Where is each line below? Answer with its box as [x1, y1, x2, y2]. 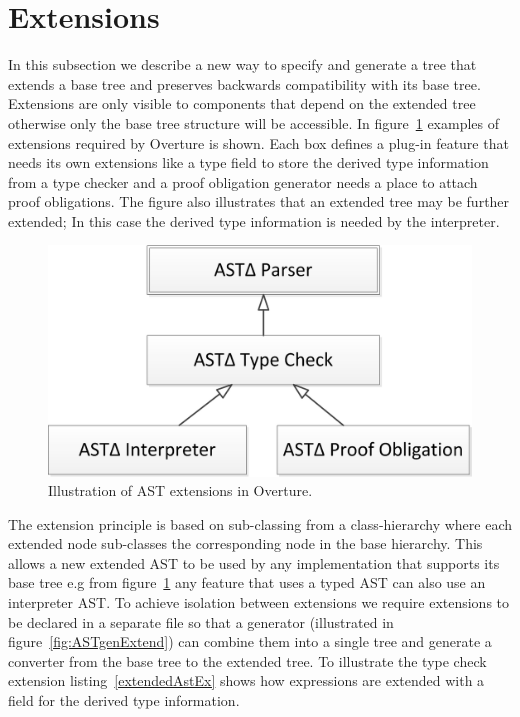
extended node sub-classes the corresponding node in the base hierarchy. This [8, 533, 483, 554]
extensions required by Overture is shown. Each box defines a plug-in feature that [8, 132, 509, 153]
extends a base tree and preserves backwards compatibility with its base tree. [8, 73, 481, 94]
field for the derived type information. [8, 690, 240, 711]
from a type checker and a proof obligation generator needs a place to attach [8, 171, 478, 192]
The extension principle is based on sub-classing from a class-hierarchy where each [8, 513, 512, 534]
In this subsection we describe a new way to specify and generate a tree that [8, 54, 477, 75]
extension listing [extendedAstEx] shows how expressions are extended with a [8, 670, 485, 691]
